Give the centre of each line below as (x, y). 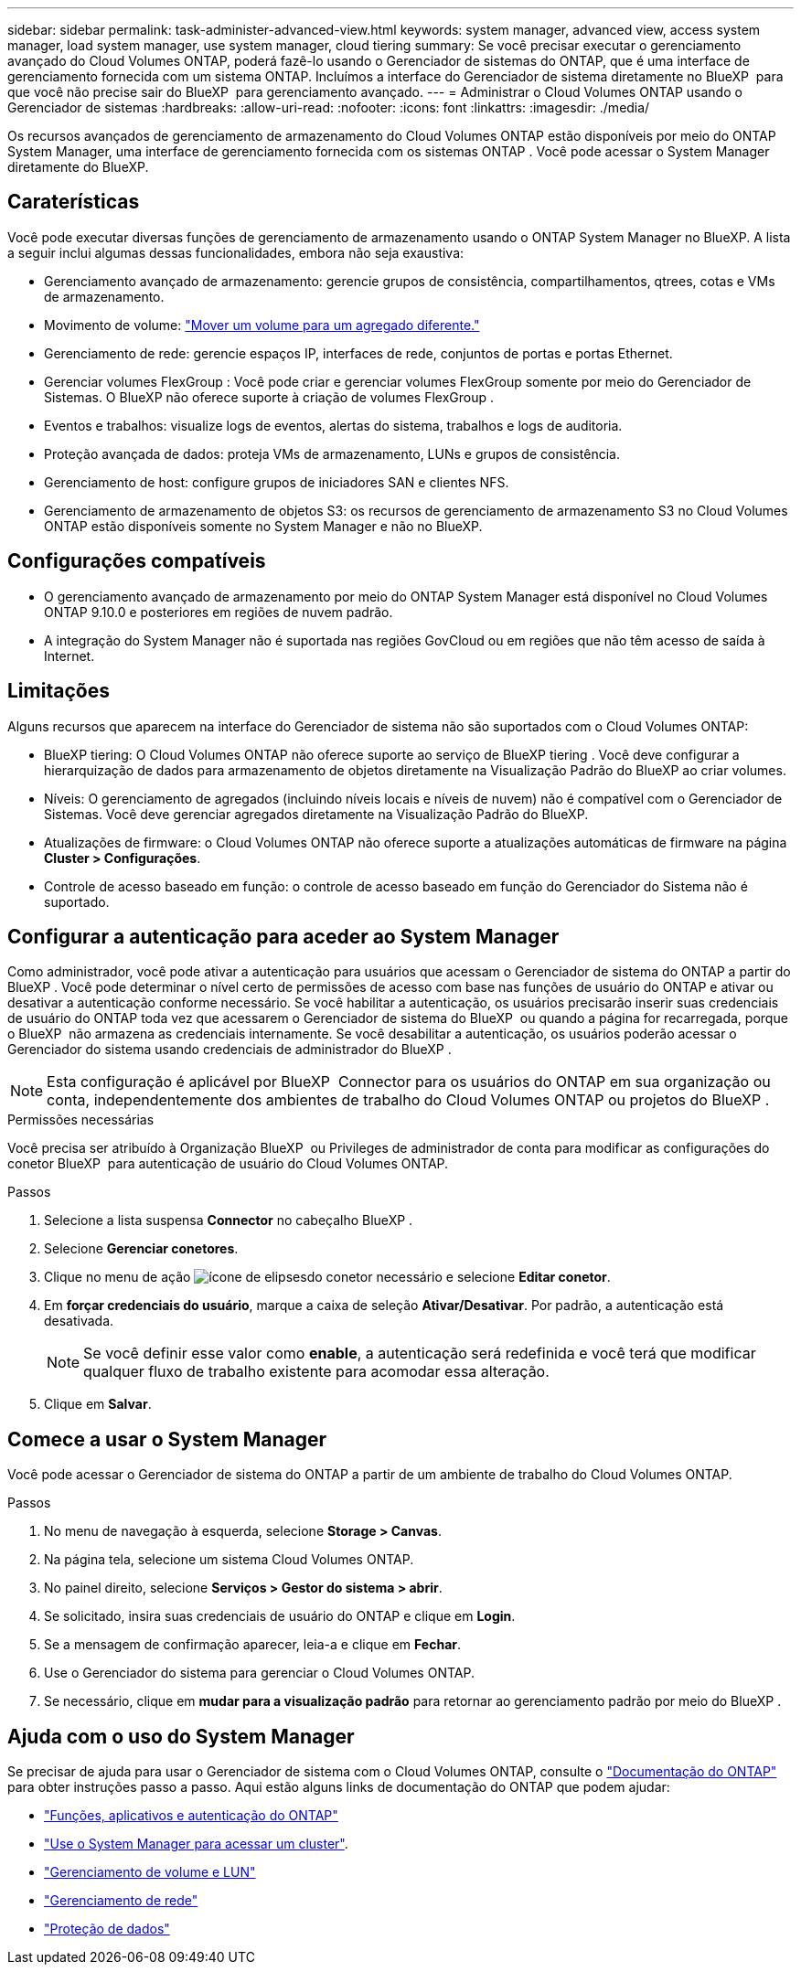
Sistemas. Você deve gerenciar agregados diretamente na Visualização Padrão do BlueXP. (316, 814)
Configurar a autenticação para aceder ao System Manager (283, 936)
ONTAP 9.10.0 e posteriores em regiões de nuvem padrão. (219, 612)
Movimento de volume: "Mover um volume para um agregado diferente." (262, 325)
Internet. (69, 656)
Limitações (59, 691)
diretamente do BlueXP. (78, 167)
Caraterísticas (74, 202)
